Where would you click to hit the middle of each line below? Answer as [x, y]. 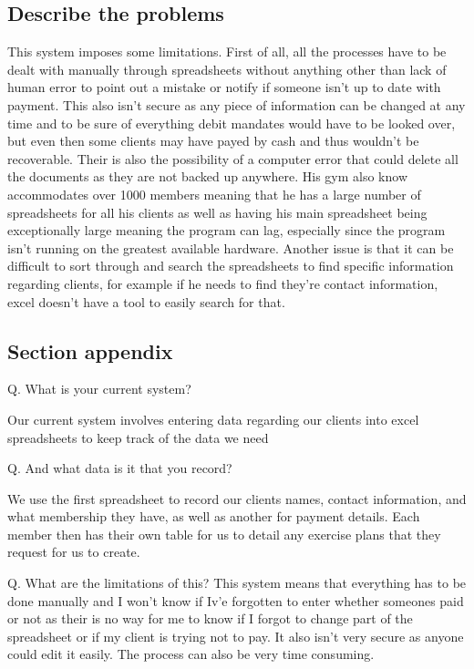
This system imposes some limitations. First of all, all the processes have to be [227, 51]
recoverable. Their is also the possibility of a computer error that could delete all [233, 158]
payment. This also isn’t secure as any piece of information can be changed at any [237, 104]
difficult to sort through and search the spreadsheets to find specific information [231, 266]
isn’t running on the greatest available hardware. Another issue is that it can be [231, 247]
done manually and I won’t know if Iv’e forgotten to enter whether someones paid [236, 600]
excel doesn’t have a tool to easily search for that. [146, 301]
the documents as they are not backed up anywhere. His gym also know [208, 176]
